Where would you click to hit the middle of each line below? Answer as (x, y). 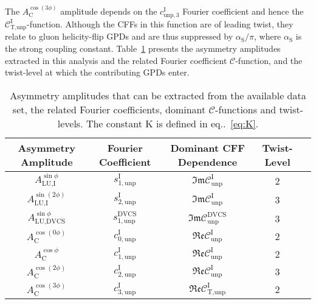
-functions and (246, 109)
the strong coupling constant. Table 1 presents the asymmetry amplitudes (143, 48)
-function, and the (269, 60)
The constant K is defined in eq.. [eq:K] (171, 123)
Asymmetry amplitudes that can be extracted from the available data (158, 95)
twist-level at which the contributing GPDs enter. (97, 72)
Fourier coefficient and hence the (243, 11)
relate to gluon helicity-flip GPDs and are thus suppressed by (119, 36)
